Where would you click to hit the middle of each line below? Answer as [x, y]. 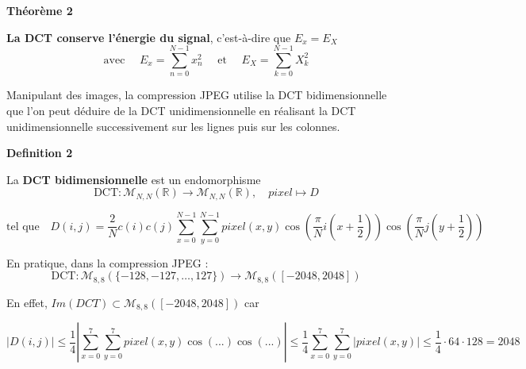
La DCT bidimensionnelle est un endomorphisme [134, 179]
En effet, [27, 302]
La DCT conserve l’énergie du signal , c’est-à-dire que [149, 37]
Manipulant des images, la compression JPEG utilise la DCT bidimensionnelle [197, 95]
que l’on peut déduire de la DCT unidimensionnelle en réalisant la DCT [181, 110]
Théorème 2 [40, 10]
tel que [23, 227]
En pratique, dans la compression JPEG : [108, 262]
